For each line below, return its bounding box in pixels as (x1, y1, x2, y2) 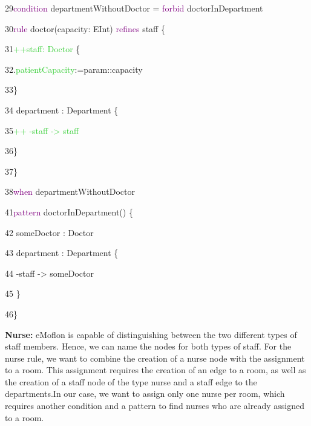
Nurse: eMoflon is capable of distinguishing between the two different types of (5, 328, 297, 340)
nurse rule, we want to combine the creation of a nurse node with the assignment (5, 351, 305, 364)
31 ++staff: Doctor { (5, 42, 80, 55)
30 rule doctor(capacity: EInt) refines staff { (5, 22, 165, 35)
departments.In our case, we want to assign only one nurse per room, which (5, 387, 285, 400)
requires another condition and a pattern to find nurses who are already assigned (5, 399, 304, 412)
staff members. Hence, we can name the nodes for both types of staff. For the (5, 340, 292, 353)
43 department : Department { (5, 246, 119, 259)
